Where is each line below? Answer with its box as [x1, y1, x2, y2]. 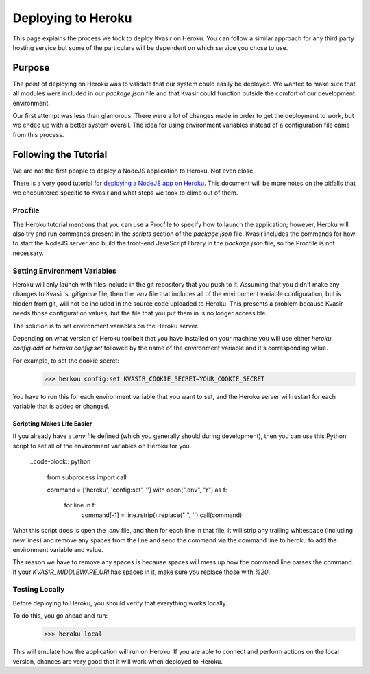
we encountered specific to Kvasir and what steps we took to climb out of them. [12, 189, 238, 197]
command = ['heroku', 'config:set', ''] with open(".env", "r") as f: [47, 485, 227, 494]
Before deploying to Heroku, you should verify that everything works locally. [12, 599, 227, 607]
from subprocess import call [47, 473, 127, 481]
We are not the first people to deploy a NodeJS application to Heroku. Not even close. [12, 167, 255, 175]
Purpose [12, 62, 50, 73]
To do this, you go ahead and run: [12, 612, 108, 620]
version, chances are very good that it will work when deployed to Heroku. [12, 657, 223, 665]
